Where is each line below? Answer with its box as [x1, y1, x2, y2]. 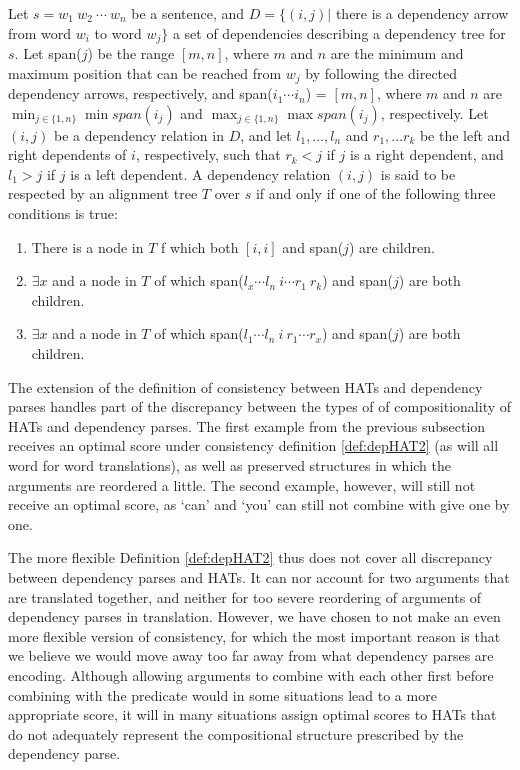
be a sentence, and [131, 3, 245, 23]
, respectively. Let [380, 102, 489, 123]
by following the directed [305, 62, 458, 83]
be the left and [419, 124, 511, 145]
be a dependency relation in [53, 124, 224, 145]
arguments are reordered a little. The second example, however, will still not [8, 474, 476, 495]
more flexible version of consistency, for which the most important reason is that [8, 625, 501, 646]
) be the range [87, 43, 175, 64]
